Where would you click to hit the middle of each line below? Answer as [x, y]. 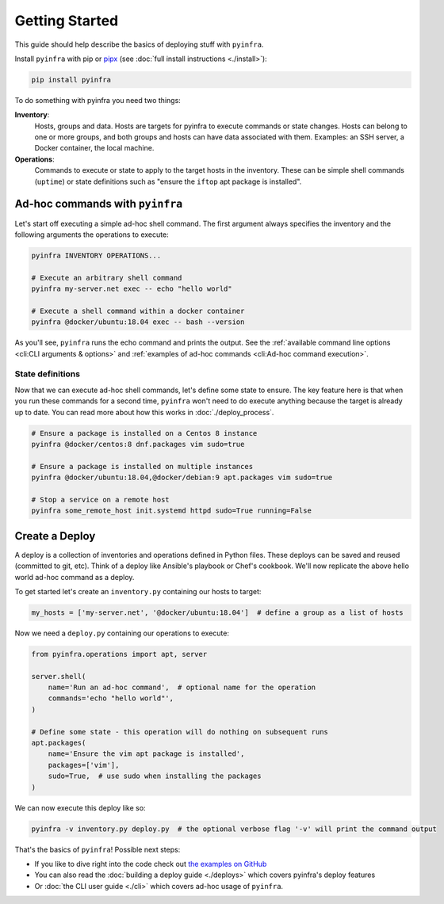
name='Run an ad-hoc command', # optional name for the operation [182, 688]
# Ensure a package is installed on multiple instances [142, 466]
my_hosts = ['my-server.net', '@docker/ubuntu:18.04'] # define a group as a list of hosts [217, 612]
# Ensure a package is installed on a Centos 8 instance [144, 433]
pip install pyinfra [71, 80]
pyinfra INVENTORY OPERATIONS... [96, 255]
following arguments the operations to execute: [92, 235]
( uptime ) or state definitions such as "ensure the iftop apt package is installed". [168, 181]
